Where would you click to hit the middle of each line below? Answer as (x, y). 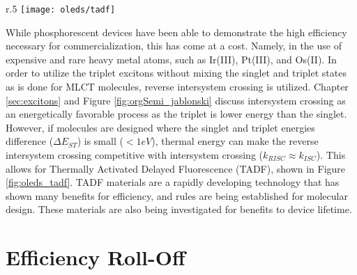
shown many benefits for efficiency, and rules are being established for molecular (177, 195)
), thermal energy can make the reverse (235, 141)
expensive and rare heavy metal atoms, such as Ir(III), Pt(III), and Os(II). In (171, 59)
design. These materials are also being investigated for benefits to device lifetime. (179, 209)
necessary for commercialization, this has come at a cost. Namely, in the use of (174, 46)
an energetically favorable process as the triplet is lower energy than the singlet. (176, 114)
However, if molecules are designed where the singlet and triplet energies (160, 127)
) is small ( (100, 141)
